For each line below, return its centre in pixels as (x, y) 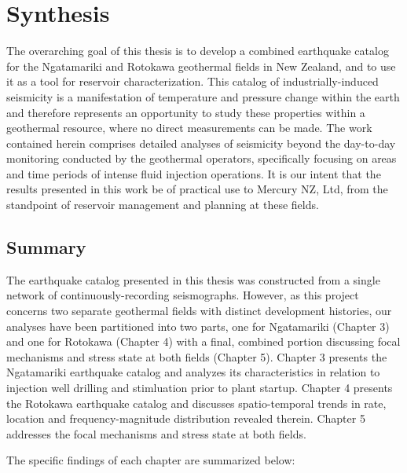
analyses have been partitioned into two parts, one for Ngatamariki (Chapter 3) (198, 326)
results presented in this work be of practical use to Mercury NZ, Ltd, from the (197, 189)
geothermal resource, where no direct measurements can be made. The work (189, 128)
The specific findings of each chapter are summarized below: (151, 460)
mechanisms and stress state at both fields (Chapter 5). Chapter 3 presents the (197, 356)
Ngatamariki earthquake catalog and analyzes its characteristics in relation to (193, 372)
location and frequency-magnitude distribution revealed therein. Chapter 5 (186, 418)
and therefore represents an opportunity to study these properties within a (186, 112)
